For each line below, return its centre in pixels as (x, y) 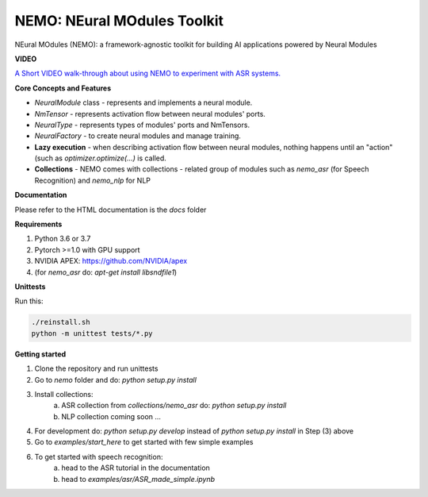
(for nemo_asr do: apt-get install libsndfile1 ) (106, 272)
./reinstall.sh (61, 322)
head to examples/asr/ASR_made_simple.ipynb (138, 479)
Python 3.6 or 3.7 (63, 239)
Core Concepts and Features (63, 88)
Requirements (38, 224)
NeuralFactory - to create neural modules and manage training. (138, 136)
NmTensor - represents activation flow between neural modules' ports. (150, 114)
